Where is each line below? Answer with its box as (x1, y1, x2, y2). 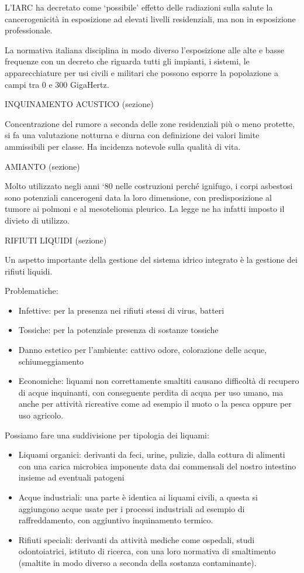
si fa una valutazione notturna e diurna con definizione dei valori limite (5, 129, 260, 141)
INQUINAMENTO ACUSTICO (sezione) (5, 98, 154, 110)
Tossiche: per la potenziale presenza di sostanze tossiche (18, 324, 219, 336)
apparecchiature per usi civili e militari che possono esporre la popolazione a (5, 66, 278, 78)
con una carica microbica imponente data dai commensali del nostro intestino (18, 459, 296, 472)
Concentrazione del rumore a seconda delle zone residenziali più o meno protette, (5, 117, 295, 129)
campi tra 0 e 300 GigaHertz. (5, 78, 109, 90)
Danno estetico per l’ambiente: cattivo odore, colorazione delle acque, (18, 344, 267, 356)
